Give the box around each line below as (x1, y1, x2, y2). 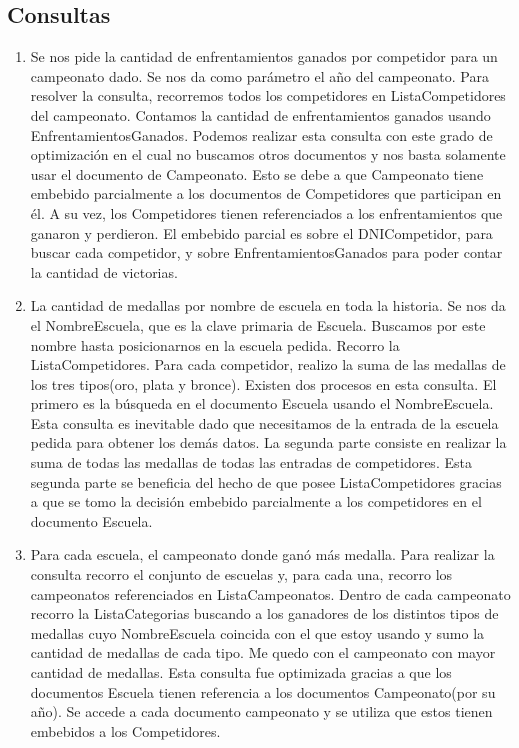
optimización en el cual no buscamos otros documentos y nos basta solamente (30, 144, 506, 165)
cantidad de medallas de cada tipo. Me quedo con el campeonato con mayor (30, 642, 496, 663)
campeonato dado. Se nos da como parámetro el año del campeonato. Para (30, 65, 489, 86)
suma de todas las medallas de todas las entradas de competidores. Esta (30, 452, 472, 473)
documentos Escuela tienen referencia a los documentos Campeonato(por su (30, 681, 496, 702)
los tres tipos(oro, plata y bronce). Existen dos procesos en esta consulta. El (30, 373, 497, 394)
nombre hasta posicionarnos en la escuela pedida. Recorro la (30, 334, 400, 355)
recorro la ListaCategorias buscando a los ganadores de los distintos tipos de (30, 603, 499, 624)
